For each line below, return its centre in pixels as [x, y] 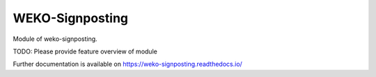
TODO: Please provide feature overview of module [85, 51]
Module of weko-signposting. [55, 39]
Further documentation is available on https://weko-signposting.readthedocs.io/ [128, 64]
